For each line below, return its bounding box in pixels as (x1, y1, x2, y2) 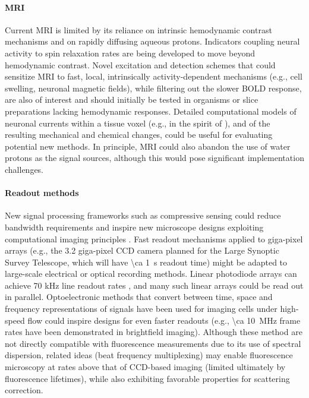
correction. (5, 384, 43, 396)
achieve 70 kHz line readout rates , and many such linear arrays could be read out (5, 279, 304, 291)
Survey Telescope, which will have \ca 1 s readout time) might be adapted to (5, 255, 288, 268)
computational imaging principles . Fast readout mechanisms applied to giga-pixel (5, 232, 303, 245)
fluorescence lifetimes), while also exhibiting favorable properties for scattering (5, 372, 290, 384)
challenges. (5, 163, 44, 175)
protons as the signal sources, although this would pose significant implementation (5, 151, 304, 164)
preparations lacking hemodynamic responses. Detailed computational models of (5, 105, 297, 117)
